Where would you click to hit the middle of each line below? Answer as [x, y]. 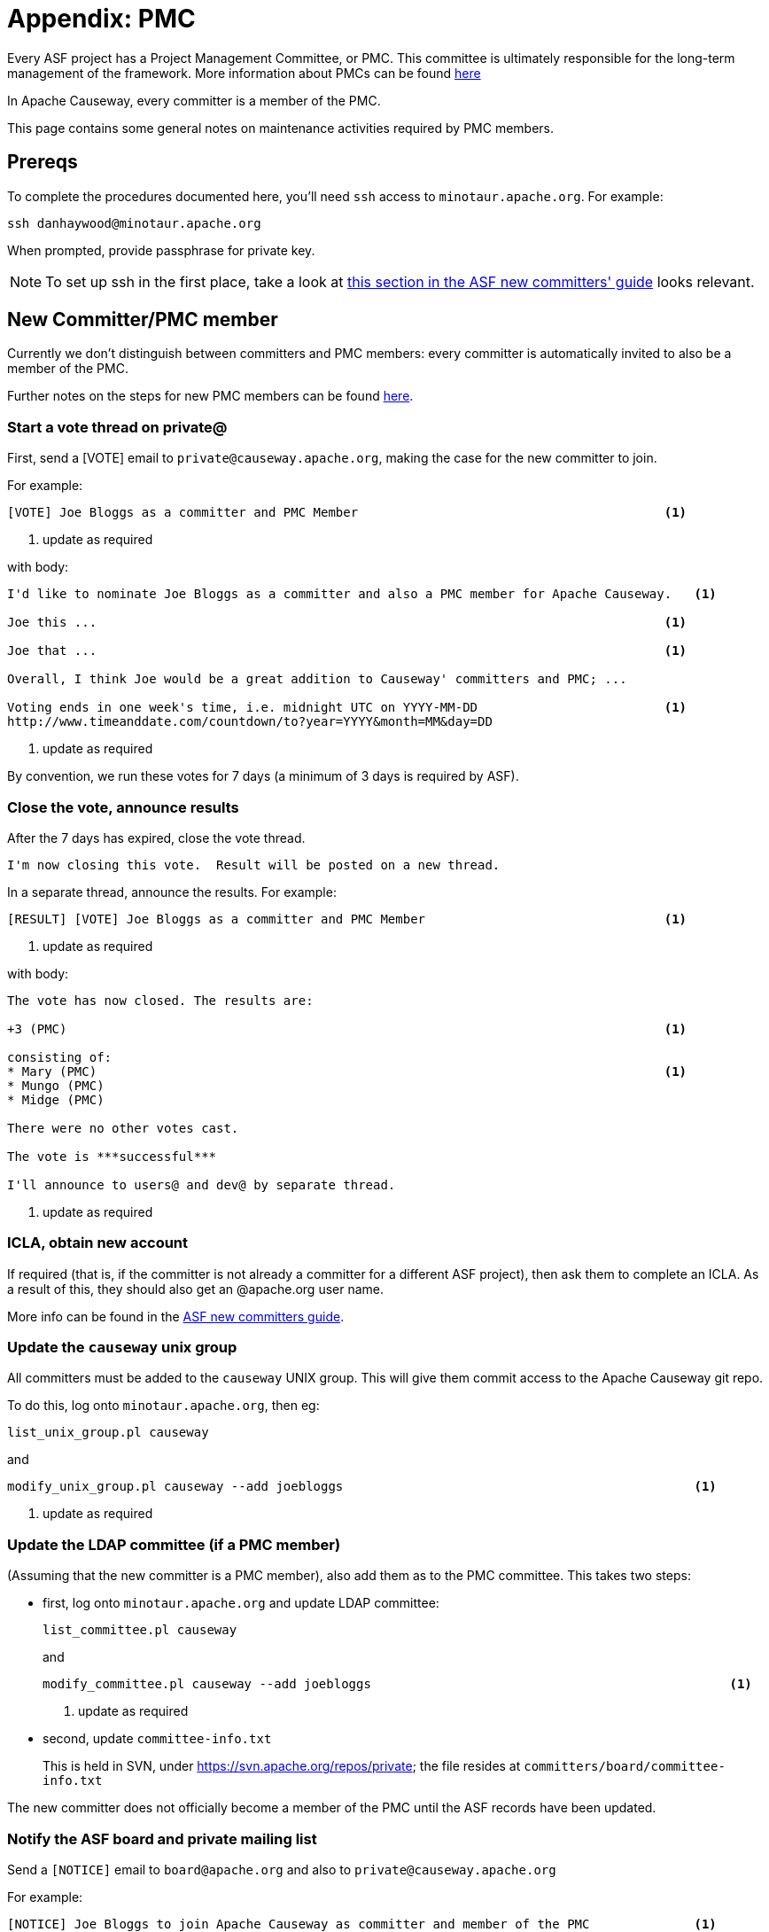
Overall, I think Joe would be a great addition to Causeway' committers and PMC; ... [317, 679]
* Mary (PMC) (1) [347, 1071]
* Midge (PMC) [56, 1099]
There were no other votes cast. [123, 1128]
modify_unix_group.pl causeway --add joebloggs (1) [362, 1487]
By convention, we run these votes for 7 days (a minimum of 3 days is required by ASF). [263, 776]
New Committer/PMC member [143, 320]
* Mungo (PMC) [56, 1085]
